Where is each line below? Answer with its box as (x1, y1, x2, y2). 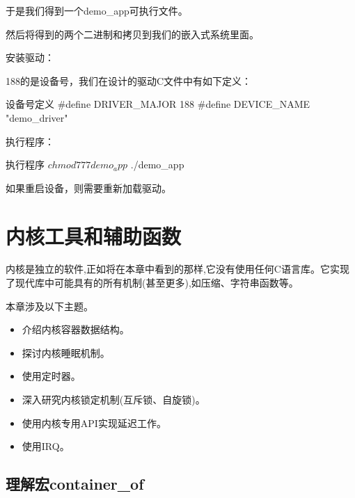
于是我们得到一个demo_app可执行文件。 (6, 3, 188, 17)
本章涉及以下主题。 (6, 298, 93, 313)
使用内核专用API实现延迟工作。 (22, 415, 166, 430)
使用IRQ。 (22, 439, 70, 453)
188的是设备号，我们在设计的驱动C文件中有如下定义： (6, 73, 252, 88)
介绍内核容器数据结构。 (22, 322, 129, 337)
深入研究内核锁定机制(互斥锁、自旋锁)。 (22, 392, 205, 407)
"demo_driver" (6, 110, 68, 124)
